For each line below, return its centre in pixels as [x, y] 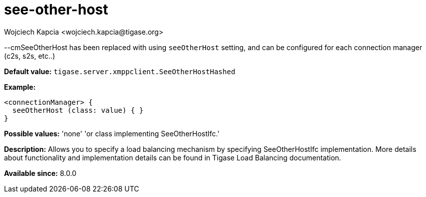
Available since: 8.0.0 [40, 173]
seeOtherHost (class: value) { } [78, 110]
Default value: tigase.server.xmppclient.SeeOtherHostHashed [120, 71]
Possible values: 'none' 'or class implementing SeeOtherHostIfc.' [112, 133]
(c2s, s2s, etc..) [30, 56]
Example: [20, 87]
